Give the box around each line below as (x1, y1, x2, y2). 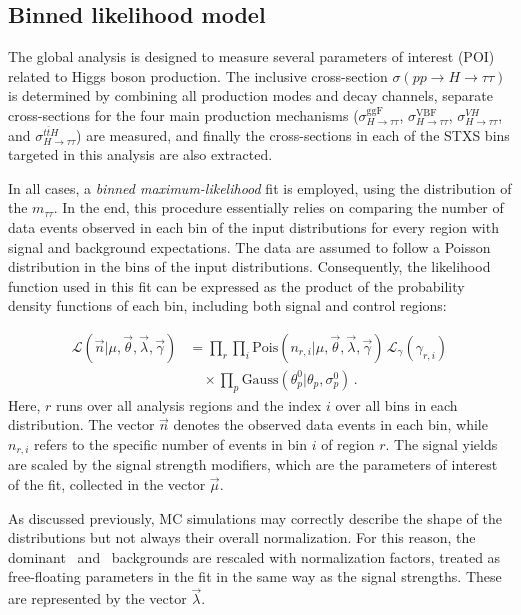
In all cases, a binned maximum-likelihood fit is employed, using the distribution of (8, 177, 512, 198)
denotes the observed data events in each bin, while (173, 414, 488, 435)
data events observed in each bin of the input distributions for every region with (8, 216, 499, 237)
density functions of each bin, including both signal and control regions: (8, 295, 447, 316)
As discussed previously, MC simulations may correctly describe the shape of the (8, 507, 502, 528)
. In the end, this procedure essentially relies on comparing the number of (53, 197, 504, 218)
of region (321, 433, 375, 454)
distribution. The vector (8, 414, 155, 435)
